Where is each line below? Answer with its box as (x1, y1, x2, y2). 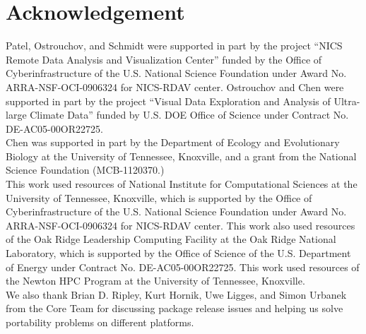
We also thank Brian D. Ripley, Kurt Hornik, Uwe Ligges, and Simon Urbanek (6, 287, 347, 302)
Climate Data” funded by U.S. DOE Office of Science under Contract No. (30, 107, 349, 122)
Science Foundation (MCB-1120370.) (6, 162, 165, 177)
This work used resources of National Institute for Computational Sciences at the (6, 177, 358, 191)
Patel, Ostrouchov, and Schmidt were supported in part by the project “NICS (6, 38, 343, 53)
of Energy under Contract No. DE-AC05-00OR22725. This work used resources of (6, 259, 360, 274)
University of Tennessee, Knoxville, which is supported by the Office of (6, 190, 312, 205)
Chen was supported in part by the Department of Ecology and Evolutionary (6, 135, 340, 150)
